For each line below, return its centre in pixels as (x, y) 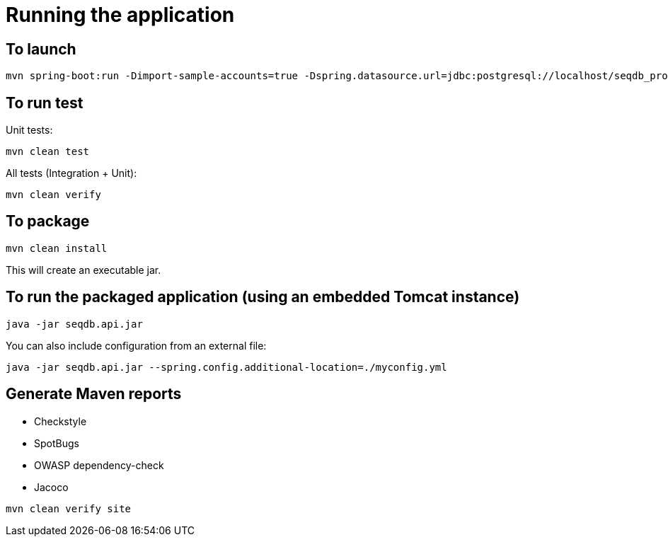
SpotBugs (57, 443)
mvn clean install (57, 248)
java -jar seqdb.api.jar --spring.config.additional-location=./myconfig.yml (226, 367)
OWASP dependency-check (99, 465)
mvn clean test (48, 152)
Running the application (120, 15)
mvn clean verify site (69, 508)
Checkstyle (61, 421)
